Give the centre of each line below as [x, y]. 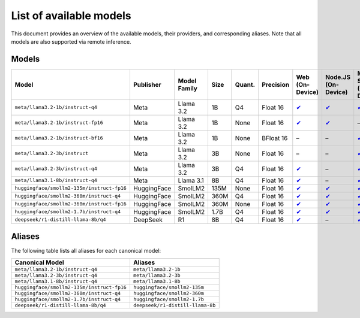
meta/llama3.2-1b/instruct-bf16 [59, 138]
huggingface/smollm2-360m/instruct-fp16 [71, 204]
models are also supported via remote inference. [71, 41]
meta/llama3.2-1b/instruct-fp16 [59, 123]
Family [188, 88]
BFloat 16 [275, 138]
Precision [276, 84]
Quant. [245, 84]
